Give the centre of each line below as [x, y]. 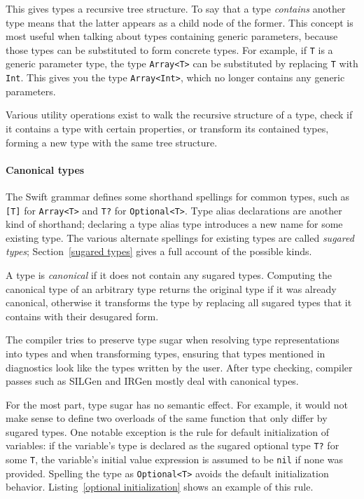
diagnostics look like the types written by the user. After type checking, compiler [179, 367]
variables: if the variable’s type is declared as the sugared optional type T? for [173, 445]
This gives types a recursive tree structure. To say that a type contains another [176, 8]
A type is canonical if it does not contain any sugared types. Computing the [169, 274]
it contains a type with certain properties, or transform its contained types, [167, 128]
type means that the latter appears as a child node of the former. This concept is [180, 22]
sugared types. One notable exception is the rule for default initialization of [167, 431]
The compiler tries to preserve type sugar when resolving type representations [173, 340]
